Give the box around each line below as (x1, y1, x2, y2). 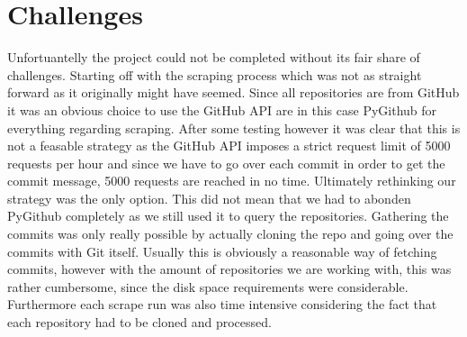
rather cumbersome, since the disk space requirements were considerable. (7, 277, 409, 296)
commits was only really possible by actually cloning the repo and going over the (7, 224, 454, 243)
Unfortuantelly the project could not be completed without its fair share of (7, 48, 420, 67)
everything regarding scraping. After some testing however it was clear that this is (7, 118, 461, 137)
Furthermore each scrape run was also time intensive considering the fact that (7, 295, 437, 314)
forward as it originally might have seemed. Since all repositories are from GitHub (7, 83, 460, 102)
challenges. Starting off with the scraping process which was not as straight (7, 65, 422, 84)
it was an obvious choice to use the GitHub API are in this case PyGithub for (7, 100, 437, 119)
